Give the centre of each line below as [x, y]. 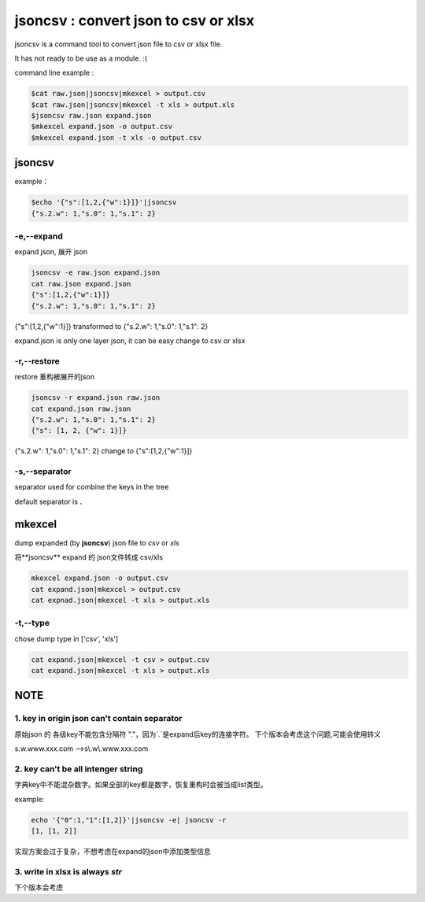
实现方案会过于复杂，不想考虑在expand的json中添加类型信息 [113, 852]
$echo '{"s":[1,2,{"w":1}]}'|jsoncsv [104, 202]
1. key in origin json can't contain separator [98, 719]
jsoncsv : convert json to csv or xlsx [135, 20]
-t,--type [32, 623]
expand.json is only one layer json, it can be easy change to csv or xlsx [130, 341]
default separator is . [48, 501]
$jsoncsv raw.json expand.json [92, 116]
